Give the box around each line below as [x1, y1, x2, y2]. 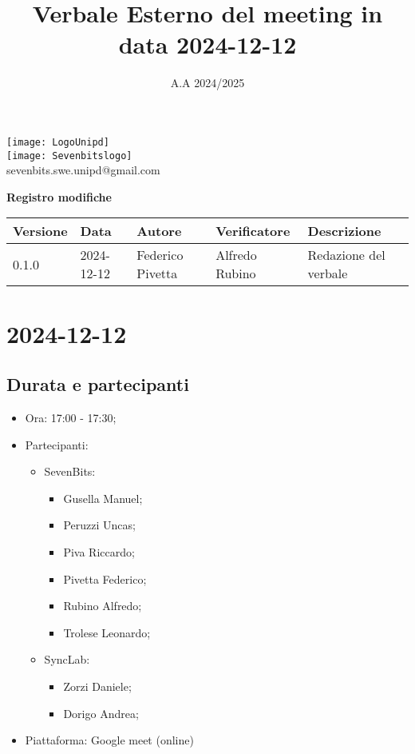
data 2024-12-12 [118, 28, 297, 61]
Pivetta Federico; [63, 570, 147, 587]
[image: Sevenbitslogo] [6, 150, 132, 162]
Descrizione [307, 221, 381, 241]
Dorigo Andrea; [63, 704, 139, 721]
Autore [136, 221, 182, 241]
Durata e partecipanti [6, 372, 189, 397]
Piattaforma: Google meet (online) [25, 732, 194, 748]
